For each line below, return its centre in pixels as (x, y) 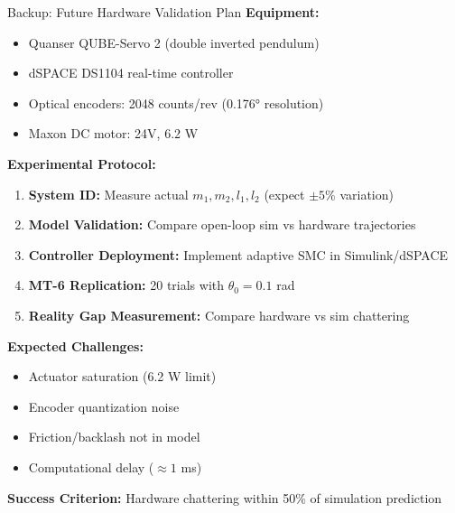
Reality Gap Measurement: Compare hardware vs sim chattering (219, 315)
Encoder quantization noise (104, 406)
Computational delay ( (91, 466)
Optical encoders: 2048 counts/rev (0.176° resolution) (176, 103)
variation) (367, 194)
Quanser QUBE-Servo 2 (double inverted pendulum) (174, 42)
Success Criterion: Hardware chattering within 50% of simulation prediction (225, 497)
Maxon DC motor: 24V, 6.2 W (113, 133)
